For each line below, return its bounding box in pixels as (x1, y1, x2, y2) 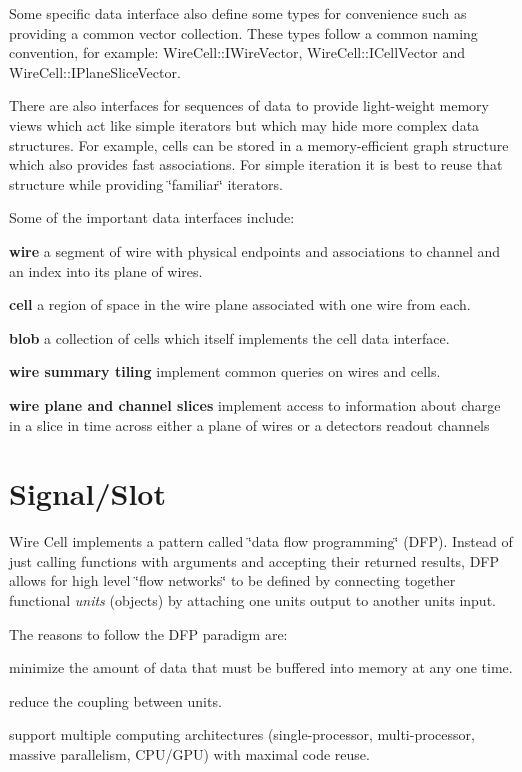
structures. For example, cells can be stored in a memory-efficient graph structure (9, 134, 509, 155)
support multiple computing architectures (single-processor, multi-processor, (9, 724, 475, 745)
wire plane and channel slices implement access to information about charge (9, 394, 501, 415)
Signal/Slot (9, 473, 166, 514)
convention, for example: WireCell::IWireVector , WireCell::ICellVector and (9, 42, 466, 63)
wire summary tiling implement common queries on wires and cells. (9, 361, 441, 382)
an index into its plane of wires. (9, 260, 203, 281)
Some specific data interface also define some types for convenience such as (9, 3, 467, 23)
